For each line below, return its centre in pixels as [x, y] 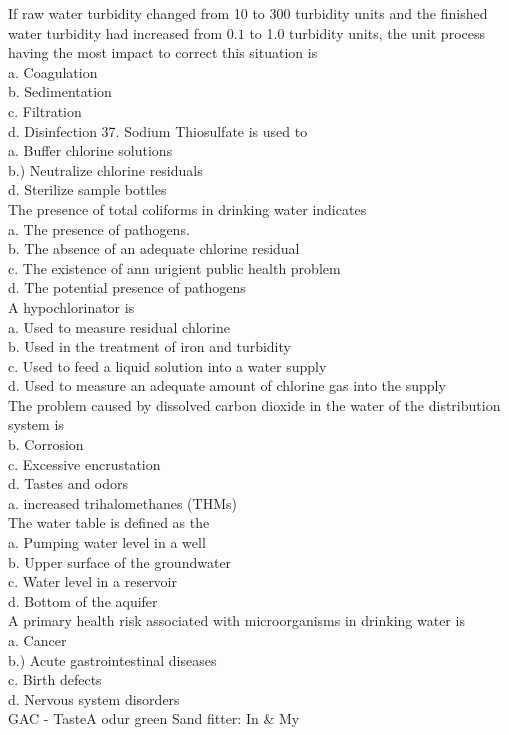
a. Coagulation [53, 71]
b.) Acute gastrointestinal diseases [112, 659]
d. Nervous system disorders [94, 698]
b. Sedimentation [60, 91]
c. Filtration [45, 110]
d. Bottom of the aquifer [83, 600]
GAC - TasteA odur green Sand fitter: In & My [154, 718]
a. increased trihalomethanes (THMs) [122, 502]
